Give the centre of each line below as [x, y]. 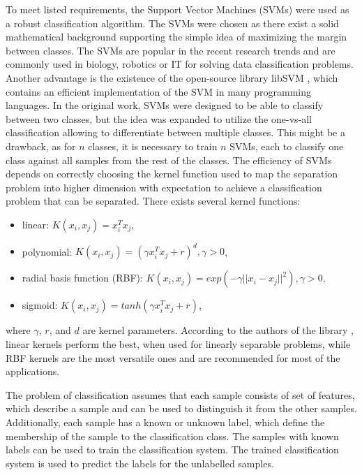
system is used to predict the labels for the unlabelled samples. [140, 463]
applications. [33, 371]
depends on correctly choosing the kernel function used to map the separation [172, 174]
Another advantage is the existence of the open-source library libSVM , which [172, 77]
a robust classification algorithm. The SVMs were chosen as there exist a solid [172, 23]
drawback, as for [41, 146]
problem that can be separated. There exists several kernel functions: [153, 201]
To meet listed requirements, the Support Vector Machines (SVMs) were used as [178, 9]
